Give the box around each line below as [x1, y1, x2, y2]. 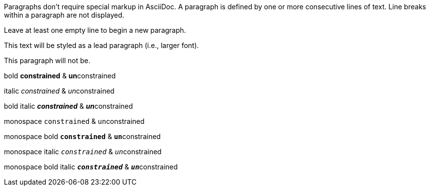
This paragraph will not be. [4, 56, 90, 65]
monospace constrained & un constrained [4, 117, 145, 125]
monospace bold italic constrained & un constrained [4, 163, 178, 171]
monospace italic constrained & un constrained [4, 147, 162, 156]
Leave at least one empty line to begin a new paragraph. [4, 26, 186, 34]
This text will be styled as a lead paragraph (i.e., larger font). [4, 41, 199, 49]
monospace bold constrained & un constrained [4, 132, 161, 141]
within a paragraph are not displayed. [4, 11, 124, 19]
